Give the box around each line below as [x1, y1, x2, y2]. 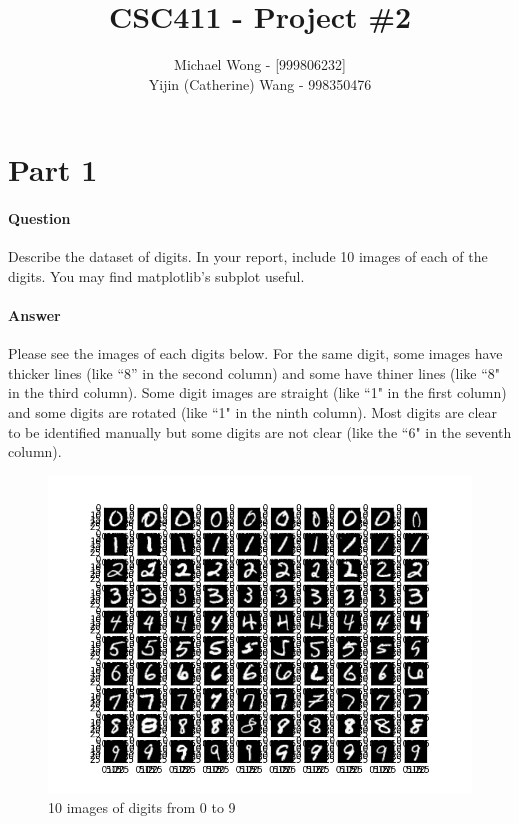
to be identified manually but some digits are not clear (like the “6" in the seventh [8, 421, 512, 442]
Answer [8, 305, 61, 326]
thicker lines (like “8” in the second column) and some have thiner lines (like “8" [8, 362, 501, 383]
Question [8, 208, 71, 229]
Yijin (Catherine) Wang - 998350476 [148, 73, 372, 94]
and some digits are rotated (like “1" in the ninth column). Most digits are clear [8, 402, 498, 423]
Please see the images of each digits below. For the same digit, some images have [8, 343, 503, 364]
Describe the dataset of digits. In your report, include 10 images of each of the [8, 246, 488, 267]
